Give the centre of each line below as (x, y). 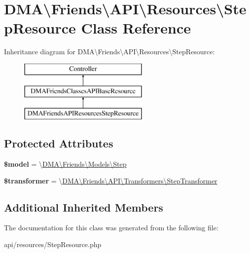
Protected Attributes (59, 143)
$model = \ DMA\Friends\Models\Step (65, 164)
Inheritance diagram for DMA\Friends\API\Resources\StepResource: (109, 52)
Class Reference (136, 28)
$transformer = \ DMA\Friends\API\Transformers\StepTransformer (111, 180)
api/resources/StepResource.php (53, 244)
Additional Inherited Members (84, 207)
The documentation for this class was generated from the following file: (111, 228)
